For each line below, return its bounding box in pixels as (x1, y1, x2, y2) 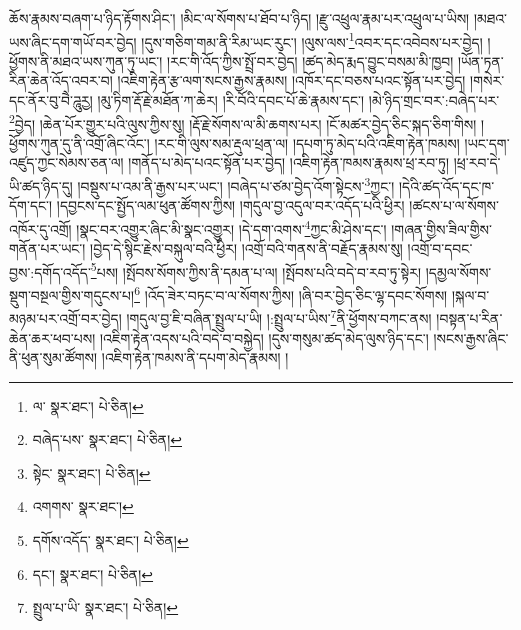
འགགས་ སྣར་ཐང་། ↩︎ (32, 496, 134, 517)
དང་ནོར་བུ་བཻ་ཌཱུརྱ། (9, 90, 93, 111)
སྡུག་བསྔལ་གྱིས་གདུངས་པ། (9, 284, 135, 305)
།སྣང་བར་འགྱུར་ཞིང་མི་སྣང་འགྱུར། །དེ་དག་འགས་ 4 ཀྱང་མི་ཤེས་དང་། (76, 215, 387, 239)
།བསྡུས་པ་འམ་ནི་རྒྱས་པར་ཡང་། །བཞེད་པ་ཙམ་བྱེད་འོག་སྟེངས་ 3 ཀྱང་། (77, 173, 395, 196)
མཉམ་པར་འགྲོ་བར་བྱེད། (9, 307, 122, 328)
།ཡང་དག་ (464, 132, 510, 153)
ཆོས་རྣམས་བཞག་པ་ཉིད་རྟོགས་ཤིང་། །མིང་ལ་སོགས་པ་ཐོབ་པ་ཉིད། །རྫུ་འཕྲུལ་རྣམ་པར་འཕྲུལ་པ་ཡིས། (9, 8, 470, 28)
